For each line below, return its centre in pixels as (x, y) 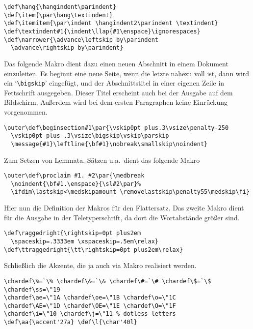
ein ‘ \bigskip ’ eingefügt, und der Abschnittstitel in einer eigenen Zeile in (114, 83)
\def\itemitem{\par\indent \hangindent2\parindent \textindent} (111, 23)
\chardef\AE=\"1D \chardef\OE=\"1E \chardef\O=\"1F (90, 306)
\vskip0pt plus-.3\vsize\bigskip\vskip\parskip (90, 136)
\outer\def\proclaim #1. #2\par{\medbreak (74, 176)
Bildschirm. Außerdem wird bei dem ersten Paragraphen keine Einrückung (116, 102)
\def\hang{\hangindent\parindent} (60, 7)
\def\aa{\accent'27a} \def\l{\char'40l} (71, 322)
